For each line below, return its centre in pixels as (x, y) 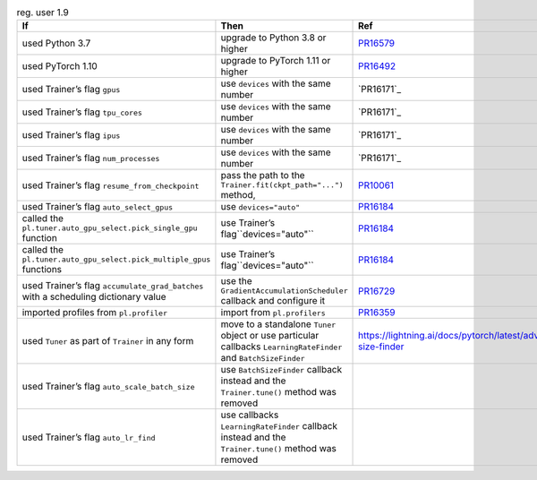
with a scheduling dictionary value (94, 296)
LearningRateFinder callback (279, 426)
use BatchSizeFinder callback (281, 370)
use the (236, 281)
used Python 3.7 (56, 43)
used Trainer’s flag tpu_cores (82, 112)
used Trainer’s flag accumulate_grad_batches (113, 285)
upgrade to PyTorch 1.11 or (276, 61)
